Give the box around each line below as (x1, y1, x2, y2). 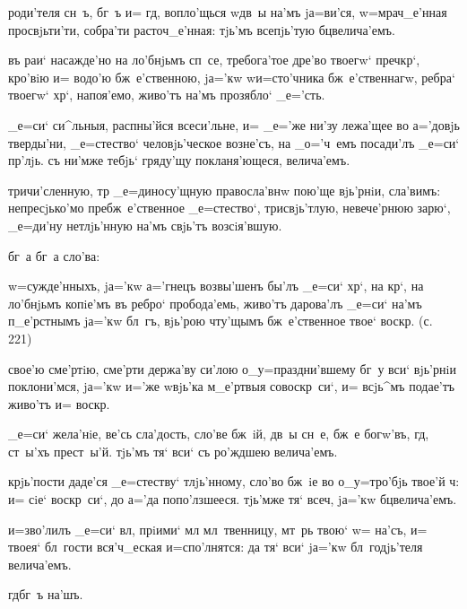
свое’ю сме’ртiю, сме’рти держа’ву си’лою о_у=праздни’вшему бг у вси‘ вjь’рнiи (8, 359, 456, 378)
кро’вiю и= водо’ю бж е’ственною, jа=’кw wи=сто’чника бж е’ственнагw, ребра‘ (8, 67, 455, 86)
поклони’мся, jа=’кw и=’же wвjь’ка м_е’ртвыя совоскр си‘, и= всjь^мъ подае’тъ (8, 377, 455, 396)
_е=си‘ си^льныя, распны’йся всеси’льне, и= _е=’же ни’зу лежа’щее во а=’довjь (8, 115, 460, 134)
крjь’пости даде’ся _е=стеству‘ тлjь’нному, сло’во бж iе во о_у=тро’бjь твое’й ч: (8, 472, 460, 491)
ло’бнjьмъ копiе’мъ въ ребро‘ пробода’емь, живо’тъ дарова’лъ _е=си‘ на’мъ (8, 293, 422, 312)
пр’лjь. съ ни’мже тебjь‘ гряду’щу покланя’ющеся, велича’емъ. (8, 151, 350, 170)
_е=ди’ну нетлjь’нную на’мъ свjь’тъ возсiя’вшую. (8, 215, 282, 234)
